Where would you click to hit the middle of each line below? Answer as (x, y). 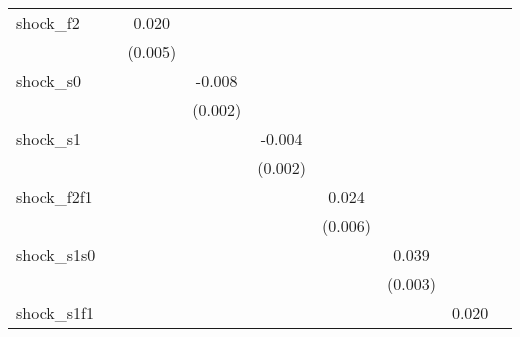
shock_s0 (49, 80)
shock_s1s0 (56, 254)
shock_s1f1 (55, 312)
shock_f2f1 (54, 196)
